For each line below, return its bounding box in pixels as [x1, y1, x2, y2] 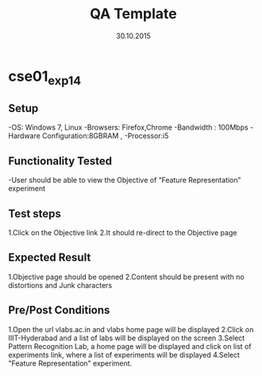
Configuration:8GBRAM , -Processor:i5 [42, 131, 169, 141]
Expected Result [8, 251, 91, 265]
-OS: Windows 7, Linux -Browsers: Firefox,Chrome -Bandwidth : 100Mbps [8, 122, 249, 132]
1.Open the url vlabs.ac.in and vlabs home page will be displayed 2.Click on [8, 324, 254, 334]
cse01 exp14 [8, 67, 82, 88]
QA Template [90, 5, 177, 23]
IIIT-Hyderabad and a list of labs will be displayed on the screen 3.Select [8, 333, 245, 343]
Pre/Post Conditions [8, 304, 110, 317]
